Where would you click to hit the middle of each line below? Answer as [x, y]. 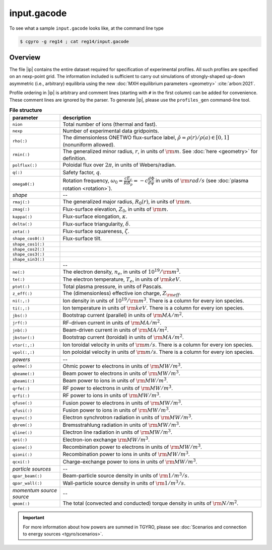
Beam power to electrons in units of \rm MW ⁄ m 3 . [121, 373]
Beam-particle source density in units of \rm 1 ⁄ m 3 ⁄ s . [126, 475]
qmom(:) [21, 503]
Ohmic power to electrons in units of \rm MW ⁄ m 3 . [122, 366]
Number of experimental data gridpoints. [111, 131]
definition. [75, 159]
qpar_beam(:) [27, 476]
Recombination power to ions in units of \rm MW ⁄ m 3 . [126, 454]
